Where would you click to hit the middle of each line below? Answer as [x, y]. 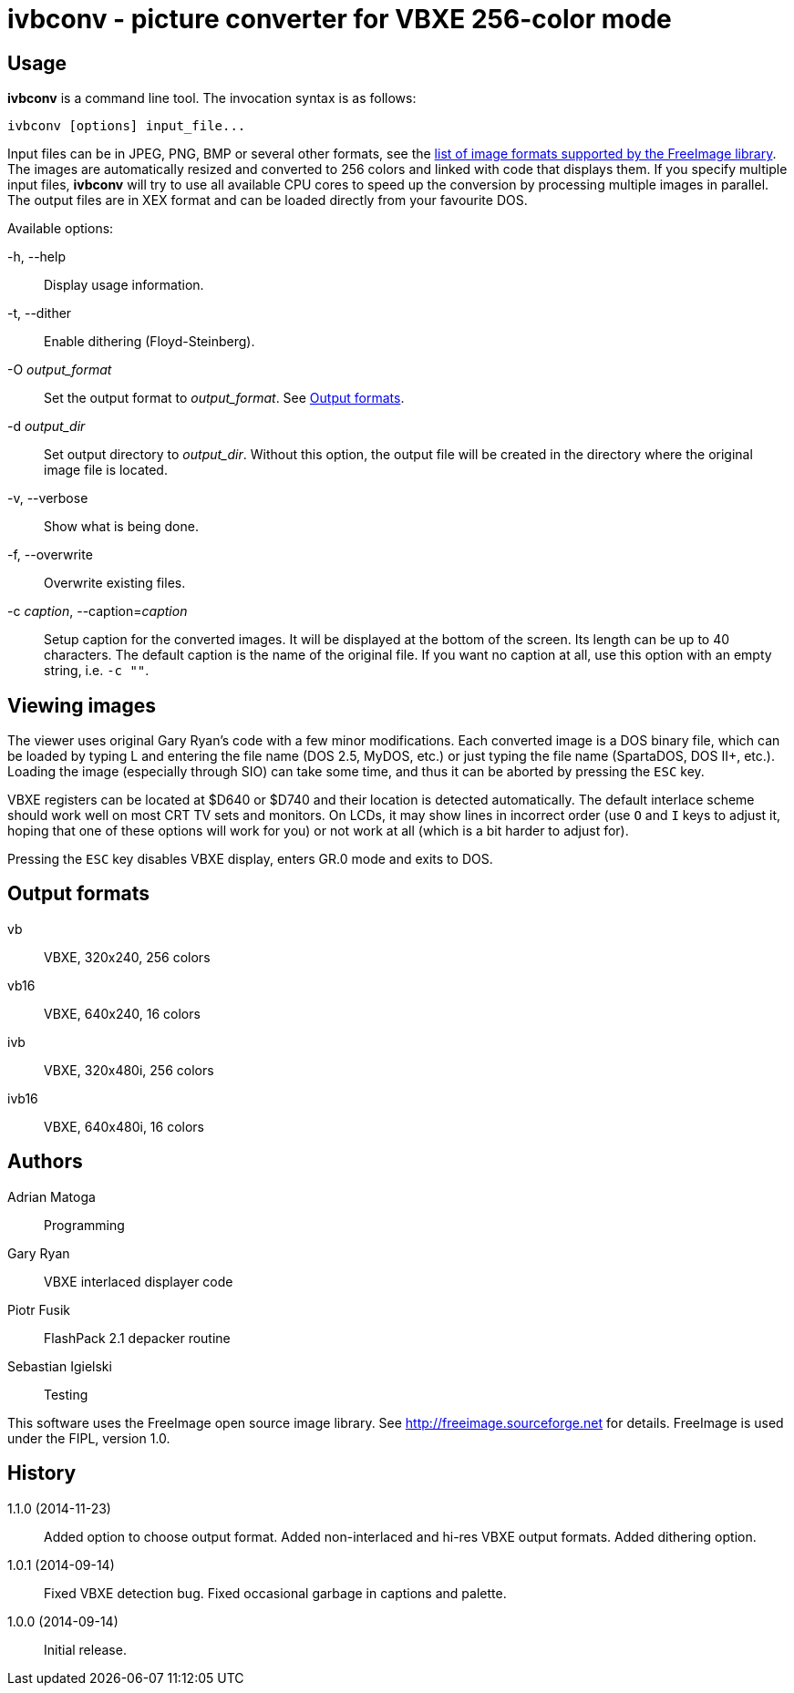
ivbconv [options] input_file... [127, 126]
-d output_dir [46, 426]
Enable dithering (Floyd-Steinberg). [150, 342]
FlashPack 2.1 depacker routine [137, 1338]
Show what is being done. [121, 527]
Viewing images [82, 705]
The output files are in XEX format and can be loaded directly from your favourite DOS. [268, 200]
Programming [84, 1225]
